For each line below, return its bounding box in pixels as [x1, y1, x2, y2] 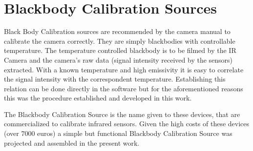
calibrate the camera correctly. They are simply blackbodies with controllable [4, 35, 235, 46]
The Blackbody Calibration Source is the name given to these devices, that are [4, 109, 240, 119]
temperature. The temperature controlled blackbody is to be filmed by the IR [4, 45, 236, 55]
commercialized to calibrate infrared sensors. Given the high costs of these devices [4, 118, 250, 129]
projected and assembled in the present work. [4, 137, 140, 148]
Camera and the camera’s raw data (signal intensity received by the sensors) [4, 54, 233, 65]
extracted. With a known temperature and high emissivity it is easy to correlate [4, 64, 244, 74]
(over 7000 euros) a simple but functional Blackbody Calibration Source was [4, 128, 232, 138]
